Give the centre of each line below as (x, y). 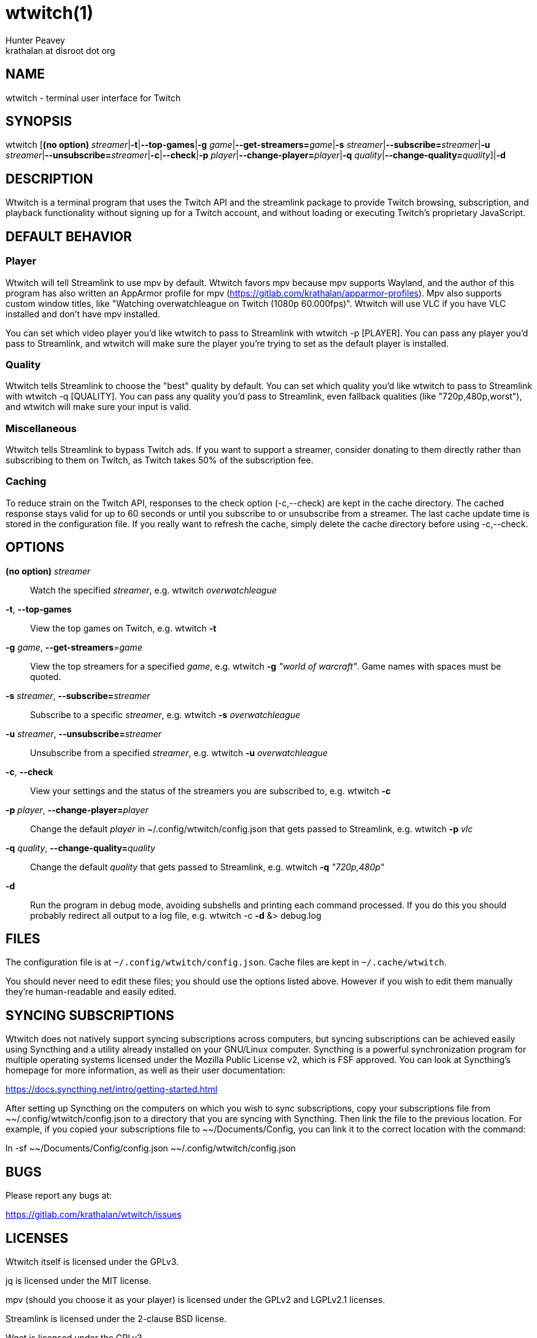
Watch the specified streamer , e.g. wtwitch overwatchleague (153, 590)
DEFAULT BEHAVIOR (69, 236)
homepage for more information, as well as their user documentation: (145, 1070)
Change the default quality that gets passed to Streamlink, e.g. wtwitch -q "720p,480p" (207, 867)
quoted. (46, 676)
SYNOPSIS (39, 122)
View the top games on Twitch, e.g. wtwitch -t (123, 628)
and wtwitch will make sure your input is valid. (99, 407)
